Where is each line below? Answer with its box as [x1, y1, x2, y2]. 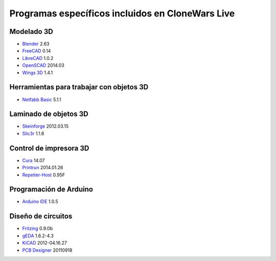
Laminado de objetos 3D [9, 110, 89, 118]
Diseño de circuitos [9, 212, 73, 220]
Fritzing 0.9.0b [22, 226, 53, 232]
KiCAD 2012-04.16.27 [22, 240, 67, 246]
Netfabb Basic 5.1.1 [22, 96, 61, 103]
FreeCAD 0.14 [22, 48, 51, 54]
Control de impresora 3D [9, 144, 89, 152]
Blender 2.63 [22, 41, 50, 47]
